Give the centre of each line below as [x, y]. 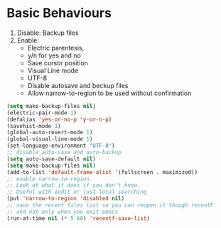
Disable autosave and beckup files [78, 85]
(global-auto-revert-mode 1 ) [50, 133]
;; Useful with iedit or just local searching [77, 192]
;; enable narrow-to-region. [50, 179]
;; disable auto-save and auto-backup [64, 153]
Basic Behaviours [59, 13]
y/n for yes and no [54, 55]
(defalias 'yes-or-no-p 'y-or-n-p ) [59, 119]
